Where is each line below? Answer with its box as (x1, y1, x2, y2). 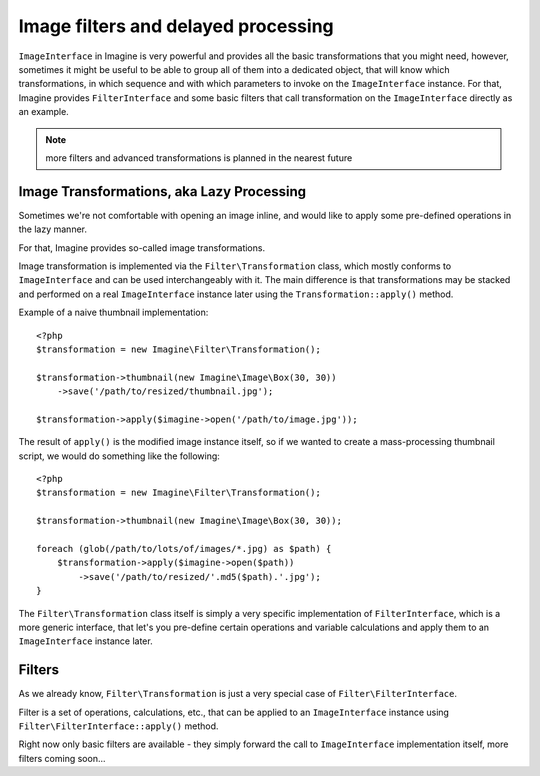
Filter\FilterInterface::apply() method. (18, 720, 219, 732)
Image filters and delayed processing (18, 15, 334, 37)
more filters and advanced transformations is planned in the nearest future (45, 151, 353, 164)
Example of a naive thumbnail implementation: (18, 306, 209, 319)
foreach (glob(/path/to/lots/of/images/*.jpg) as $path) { (36, 543, 332, 554)
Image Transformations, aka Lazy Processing (18, 183, 307, 200)
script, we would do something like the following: (18, 450, 220, 462)
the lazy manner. (18, 223, 88, 235)
